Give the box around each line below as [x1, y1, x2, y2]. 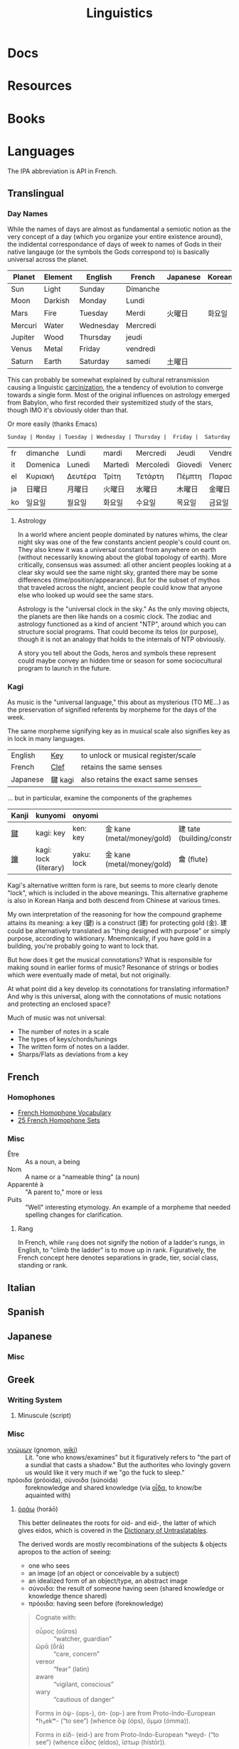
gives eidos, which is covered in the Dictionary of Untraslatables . [17, 1526, 208, 1534]
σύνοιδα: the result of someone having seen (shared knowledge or [28, 1584, 225, 1592]
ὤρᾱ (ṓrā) [35, 1642, 65, 1651]
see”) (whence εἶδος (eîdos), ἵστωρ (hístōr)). [35, 1738, 167, 1746]
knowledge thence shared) [28, 1591, 107, 1600]
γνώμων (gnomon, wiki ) [7, 1445, 78, 1454]
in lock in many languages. [7, 735, 86, 743]
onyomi [72, 811, 99, 821]
